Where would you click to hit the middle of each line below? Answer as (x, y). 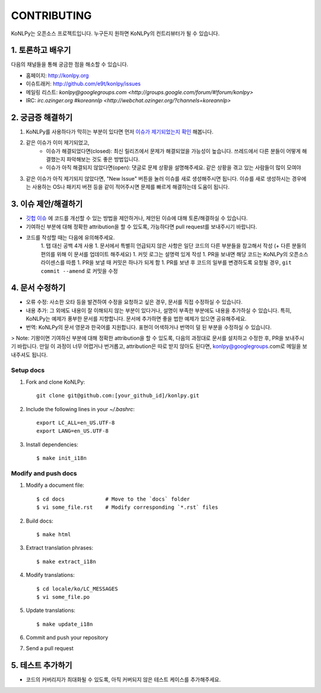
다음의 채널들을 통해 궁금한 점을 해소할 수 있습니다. (70, 64)
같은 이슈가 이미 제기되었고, (58, 142)
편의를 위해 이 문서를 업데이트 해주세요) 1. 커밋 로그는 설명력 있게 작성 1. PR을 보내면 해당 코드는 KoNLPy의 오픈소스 (174, 254)
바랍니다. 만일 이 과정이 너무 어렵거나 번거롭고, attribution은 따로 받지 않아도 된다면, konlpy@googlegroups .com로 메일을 (159, 346)
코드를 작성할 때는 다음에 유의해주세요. (70, 237)
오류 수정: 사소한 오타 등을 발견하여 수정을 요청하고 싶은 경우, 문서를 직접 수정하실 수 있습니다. (134, 302)
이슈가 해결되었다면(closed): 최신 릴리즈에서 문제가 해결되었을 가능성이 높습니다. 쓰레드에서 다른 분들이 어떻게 (174, 151)
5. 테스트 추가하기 (42, 665)
